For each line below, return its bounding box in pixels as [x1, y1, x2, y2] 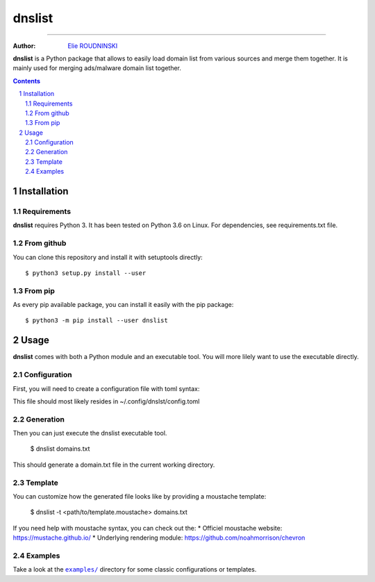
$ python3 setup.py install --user [25, 269, 147, 277]
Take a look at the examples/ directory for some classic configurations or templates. [12, 565, 257, 574]
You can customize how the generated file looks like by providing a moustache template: [12, 492, 267, 500]
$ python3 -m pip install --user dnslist [25, 317, 168, 324]
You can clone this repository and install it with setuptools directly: [12, 253, 203, 261]
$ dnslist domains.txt [30, 444, 90, 453]
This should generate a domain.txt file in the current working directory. [12, 460, 215, 469]
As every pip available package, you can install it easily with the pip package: [12, 301, 234, 309]
